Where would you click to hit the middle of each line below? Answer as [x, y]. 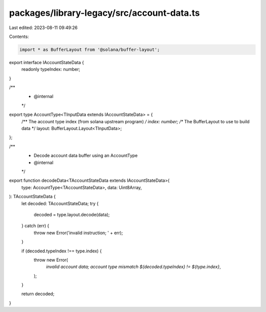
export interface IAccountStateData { [47, 62]
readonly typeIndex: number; [51, 69]
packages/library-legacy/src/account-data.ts [104, 13]
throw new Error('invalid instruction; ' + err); [78, 233]
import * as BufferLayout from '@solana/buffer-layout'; [90, 50]
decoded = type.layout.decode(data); [72, 214]
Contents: [19, 36]
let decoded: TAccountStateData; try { [60, 203]
